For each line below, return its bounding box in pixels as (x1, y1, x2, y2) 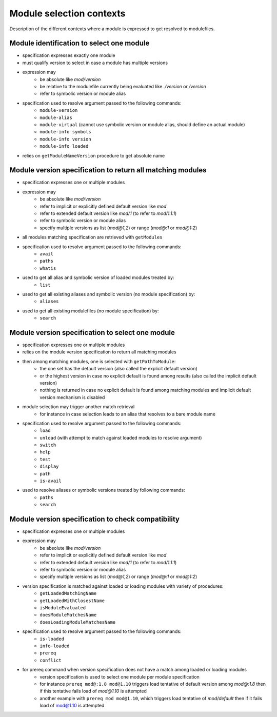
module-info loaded (39, 144, 89, 149)
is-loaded (39, 636, 64, 642)
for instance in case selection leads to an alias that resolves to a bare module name (39, 411, 215, 417)
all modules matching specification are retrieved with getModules (22, 234, 163, 241)
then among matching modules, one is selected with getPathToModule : (22, 358, 176, 364)
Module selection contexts (9, 8, 126, 19)
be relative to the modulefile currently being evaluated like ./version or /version (39, 84, 206, 90)
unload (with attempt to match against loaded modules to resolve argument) (39, 434, 202, 441)
